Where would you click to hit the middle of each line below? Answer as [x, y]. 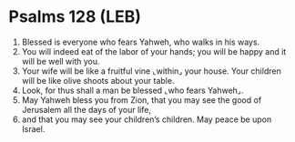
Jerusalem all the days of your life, [86, 109]
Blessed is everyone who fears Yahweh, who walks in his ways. [141, 42]
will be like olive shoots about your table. [98, 80]
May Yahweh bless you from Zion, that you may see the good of [142, 100]
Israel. [33, 128]
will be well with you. [61, 61]
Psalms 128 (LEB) [75, 17]
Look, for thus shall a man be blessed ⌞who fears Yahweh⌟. [132, 90]
